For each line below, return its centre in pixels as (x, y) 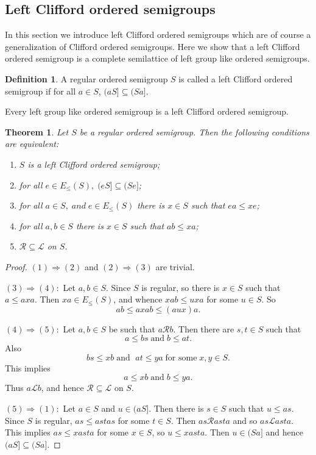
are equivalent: (32, 144)
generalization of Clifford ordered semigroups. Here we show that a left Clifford (153, 46)
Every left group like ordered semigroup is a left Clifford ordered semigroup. (147, 111)
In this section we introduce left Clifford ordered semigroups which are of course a (158, 34)
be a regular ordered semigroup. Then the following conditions (194, 131)
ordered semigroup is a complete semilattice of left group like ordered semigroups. (157, 58)
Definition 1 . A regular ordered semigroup (86, 78)
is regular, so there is (181, 287)
